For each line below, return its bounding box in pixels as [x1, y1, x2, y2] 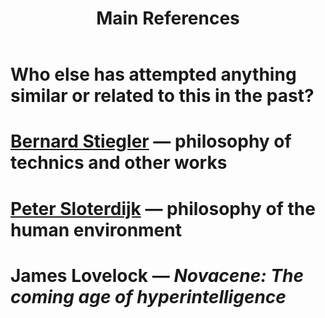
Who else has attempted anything [10, 63, 297, 86]
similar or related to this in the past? [10, 85, 315, 107]
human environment [10, 218, 182, 241]
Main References [96, 7, 240, 30]
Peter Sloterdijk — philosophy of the [10, 197, 316, 220]
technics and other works [10, 152, 228, 174]
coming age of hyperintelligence [10, 285, 287, 308]
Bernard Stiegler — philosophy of [10, 130, 292, 153]
